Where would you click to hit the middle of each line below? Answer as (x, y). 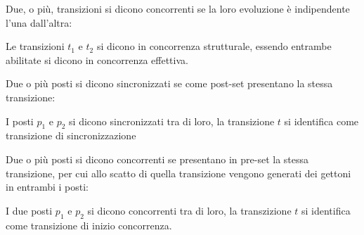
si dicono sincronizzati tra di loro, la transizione (172, 121)
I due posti (29, 210)
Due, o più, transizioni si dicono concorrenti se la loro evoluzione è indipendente (178, 8)
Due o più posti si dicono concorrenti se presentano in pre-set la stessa (157, 159)
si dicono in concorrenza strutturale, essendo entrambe (214, 46)
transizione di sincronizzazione (71, 135)
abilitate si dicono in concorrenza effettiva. (97, 59)
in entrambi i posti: (47, 187)
